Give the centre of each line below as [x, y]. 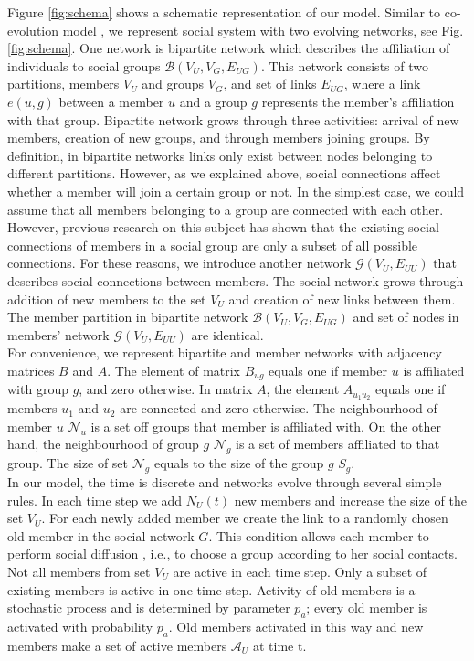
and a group [213, 101]
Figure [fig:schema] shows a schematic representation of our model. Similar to [224, 12]
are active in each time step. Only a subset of [300, 571]
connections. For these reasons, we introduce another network [179, 263]
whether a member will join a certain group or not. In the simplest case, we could [236, 191]
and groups [173, 84]
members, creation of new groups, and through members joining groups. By [219, 138]
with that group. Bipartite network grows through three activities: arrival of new [233, 119]
